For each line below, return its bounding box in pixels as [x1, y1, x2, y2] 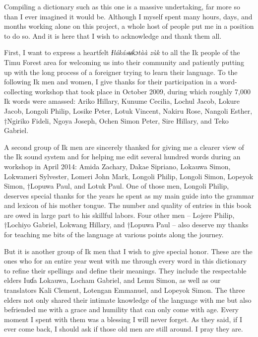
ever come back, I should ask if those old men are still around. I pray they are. [4, 324, 243, 334]
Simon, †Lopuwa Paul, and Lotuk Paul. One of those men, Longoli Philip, [4, 181, 229, 191]
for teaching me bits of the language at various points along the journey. [4, 229, 224, 240]
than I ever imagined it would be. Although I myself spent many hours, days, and [4, 11, 253, 21]
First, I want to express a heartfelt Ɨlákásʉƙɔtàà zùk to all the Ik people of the [4, 47, 240, 58]
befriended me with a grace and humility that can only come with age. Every [4, 304, 239, 315]
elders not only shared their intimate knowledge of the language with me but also [4, 294, 252, 305]
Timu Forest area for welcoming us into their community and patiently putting [4, 57, 244, 67]
